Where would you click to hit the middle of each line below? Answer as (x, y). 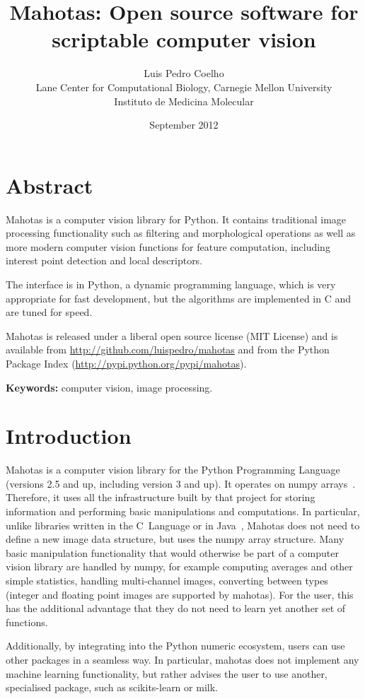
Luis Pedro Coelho (184, 73)
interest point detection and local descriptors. (104, 260)
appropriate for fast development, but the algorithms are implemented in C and (179, 298)
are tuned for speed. (49, 312)
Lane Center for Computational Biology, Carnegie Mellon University (184, 87)
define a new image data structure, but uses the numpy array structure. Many (175, 539)
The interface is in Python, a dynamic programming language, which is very (171, 284)
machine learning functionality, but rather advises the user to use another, (167, 673)
